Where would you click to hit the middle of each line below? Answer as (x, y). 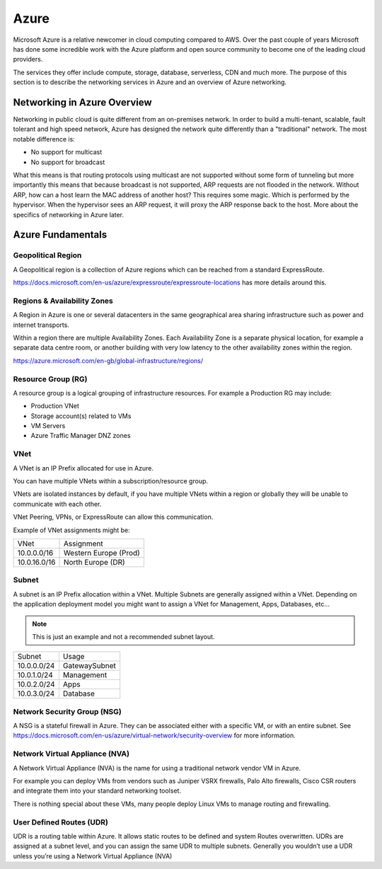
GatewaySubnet (89, 666)
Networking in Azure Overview (82, 102)
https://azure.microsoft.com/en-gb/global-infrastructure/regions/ (108, 360)
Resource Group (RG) (50, 379)
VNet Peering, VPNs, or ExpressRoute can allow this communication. (113, 517)
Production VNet (55, 406)
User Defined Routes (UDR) (61, 822)
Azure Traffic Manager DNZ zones (81, 436)
